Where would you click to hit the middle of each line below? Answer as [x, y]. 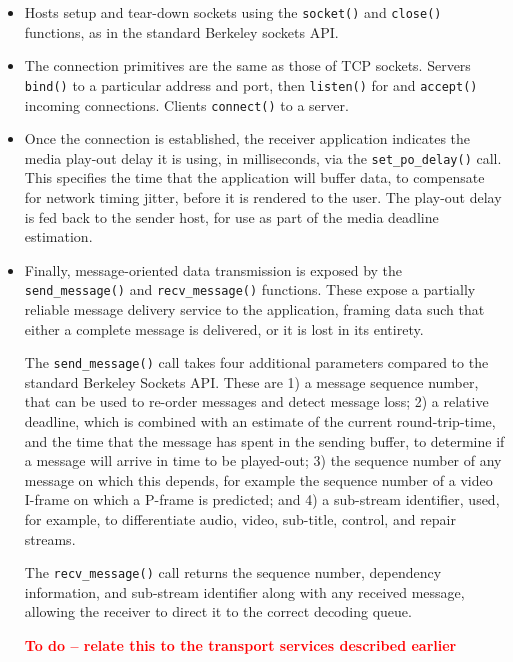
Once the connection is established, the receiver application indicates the [247, 138]
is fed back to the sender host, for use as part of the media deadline [231, 216]
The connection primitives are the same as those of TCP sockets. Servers [247, 65]
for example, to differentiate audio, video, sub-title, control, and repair [240, 519]
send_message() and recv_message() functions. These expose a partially [250, 289]
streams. [50, 538]
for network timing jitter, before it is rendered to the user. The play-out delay [263, 197]
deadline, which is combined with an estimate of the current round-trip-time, [260, 421]
